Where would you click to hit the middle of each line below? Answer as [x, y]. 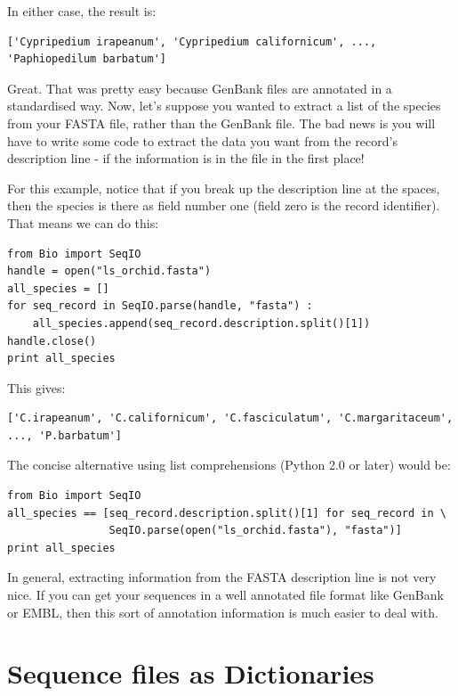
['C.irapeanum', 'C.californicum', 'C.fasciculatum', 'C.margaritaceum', [230, 418]
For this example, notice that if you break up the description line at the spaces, [224, 188]
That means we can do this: [83, 222]
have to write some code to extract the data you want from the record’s [202, 140]
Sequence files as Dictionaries [191, 673]
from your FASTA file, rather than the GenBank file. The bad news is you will [221, 123]
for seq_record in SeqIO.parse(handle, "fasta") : [160, 306]
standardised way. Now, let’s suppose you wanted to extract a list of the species [224, 106]
